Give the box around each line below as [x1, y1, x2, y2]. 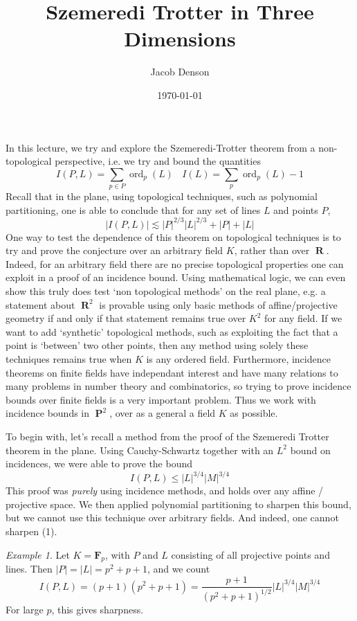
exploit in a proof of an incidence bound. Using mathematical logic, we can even [6, 270, 346, 285]
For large [6, 602, 44, 617]
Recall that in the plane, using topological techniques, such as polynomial [6, 189, 318, 204]
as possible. [230, 406, 278, 420]
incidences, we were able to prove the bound [6, 456, 193, 471]
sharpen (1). [6, 524, 57, 539]
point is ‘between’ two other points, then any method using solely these [6, 338, 309, 352]
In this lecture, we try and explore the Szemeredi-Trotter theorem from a [6, 140, 315, 154]
